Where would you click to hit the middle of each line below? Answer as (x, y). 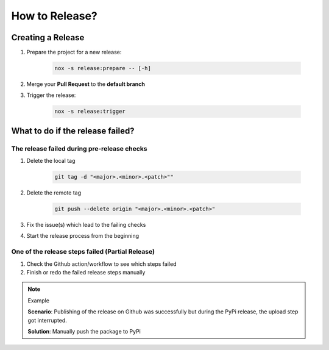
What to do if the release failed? (73, 131)
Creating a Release (48, 37)
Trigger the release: (51, 95)
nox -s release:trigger (90, 112)
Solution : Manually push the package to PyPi (84, 331)
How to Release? (54, 16)
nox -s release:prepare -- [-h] (103, 68)
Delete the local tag (51, 161)
